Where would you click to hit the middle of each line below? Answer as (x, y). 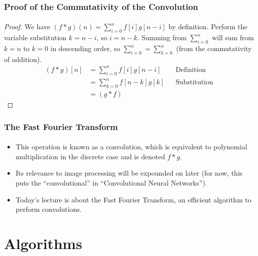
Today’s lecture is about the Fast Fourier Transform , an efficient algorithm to (133, 199)
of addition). (23, 59)
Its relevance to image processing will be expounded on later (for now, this (129, 173)
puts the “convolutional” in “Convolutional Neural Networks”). (111, 182)
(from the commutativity (214, 48)
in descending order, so (85, 48)
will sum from (233, 37)
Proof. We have (27, 27)
